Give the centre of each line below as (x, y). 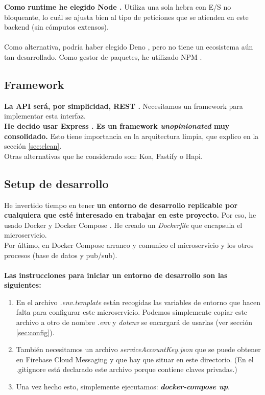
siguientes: (23, 285)
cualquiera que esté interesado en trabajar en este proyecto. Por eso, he (130, 215)
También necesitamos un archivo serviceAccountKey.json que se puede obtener (138, 349)
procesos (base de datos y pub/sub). (61, 255)
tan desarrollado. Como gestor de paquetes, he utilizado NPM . (103, 56)
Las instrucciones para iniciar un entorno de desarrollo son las (116, 275)
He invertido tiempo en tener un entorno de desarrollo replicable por (121, 205)
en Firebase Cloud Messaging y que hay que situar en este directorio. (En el (135, 359)
